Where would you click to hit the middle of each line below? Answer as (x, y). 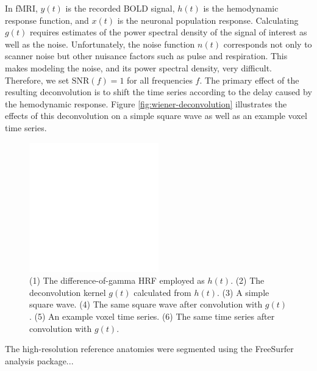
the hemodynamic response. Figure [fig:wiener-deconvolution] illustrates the (146, 103)
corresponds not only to (268, 44)
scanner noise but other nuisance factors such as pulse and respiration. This (146, 56)
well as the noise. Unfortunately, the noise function (100, 44)
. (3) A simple (243, 292)
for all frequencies (160, 80)
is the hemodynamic (241, 8)
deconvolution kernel (68, 292)
